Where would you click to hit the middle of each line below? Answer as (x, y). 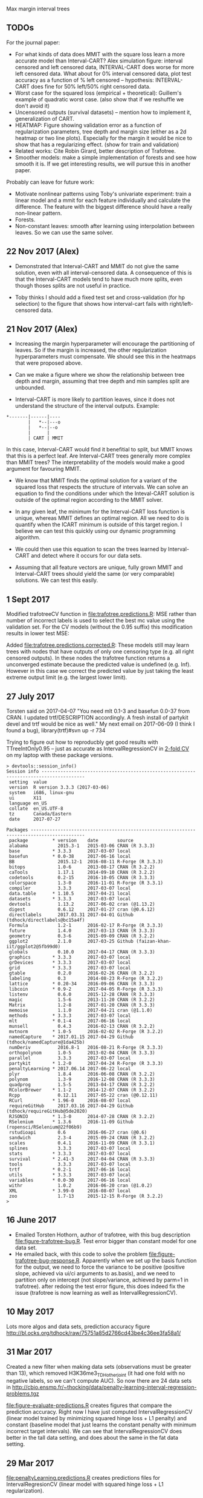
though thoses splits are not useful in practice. (73, 285)
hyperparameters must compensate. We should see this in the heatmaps (105, 357)
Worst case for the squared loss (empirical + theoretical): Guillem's (98, 93)
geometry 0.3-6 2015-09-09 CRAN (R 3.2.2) (82, 936)
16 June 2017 (31, 1220)
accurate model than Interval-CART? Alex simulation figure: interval (99, 61)
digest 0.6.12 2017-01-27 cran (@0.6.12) (82, 909)
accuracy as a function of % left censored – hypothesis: (84, 80)
